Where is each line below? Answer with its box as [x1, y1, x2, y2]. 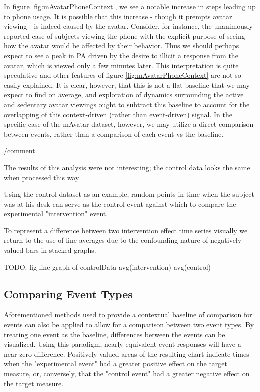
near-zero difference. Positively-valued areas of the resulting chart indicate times [4, 348, 249, 359]
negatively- [210, 235, 244, 245]
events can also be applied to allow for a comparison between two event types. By [4, 319, 254, 330]
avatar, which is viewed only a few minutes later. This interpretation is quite [4, 60, 239, 70]
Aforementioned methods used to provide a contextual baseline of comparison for [4, 309, 252, 320]
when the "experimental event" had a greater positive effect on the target [4, 358, 227, 369]
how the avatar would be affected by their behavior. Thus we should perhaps [4, 40, 239, 51]
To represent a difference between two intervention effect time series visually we [4, 225, 248, 235]
